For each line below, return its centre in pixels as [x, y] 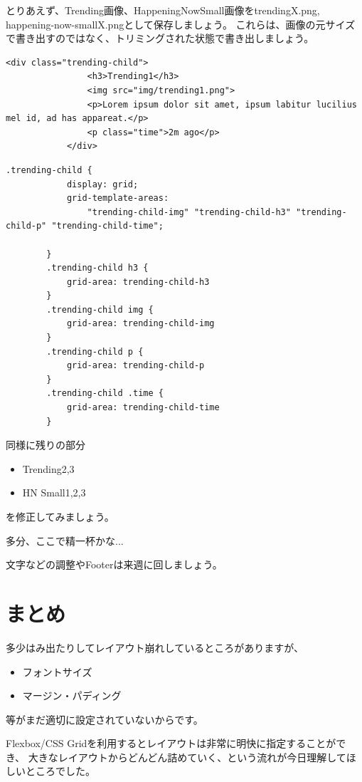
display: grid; [102, 184]
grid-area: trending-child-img [140, 324]
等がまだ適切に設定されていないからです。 [105, 719]
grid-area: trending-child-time [143, 408]
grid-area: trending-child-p [135, 366]
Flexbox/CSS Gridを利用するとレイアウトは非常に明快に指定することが [171, 743]
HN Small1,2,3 [54, 492]
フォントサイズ [57, 671]
